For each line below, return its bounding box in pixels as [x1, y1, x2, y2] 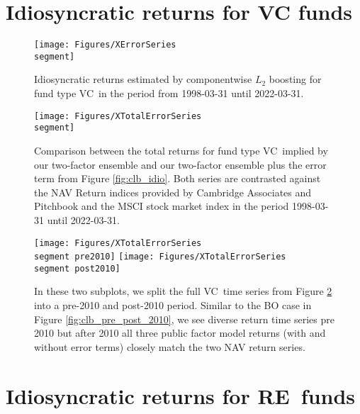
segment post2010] [34, 263, 120, 274]
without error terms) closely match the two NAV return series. [34, 339, 305, 354]
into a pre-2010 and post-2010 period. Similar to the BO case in [34, 298, 312, 313]
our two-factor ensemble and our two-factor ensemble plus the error [34, 157, 327, 172]
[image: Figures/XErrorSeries [34, 40, 176, 50]
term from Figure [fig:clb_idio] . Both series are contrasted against [34, 171, 321, 186]
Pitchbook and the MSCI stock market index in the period [34, 198, 289, 213]
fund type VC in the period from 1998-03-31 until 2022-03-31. [34, 86, 304, 101]
